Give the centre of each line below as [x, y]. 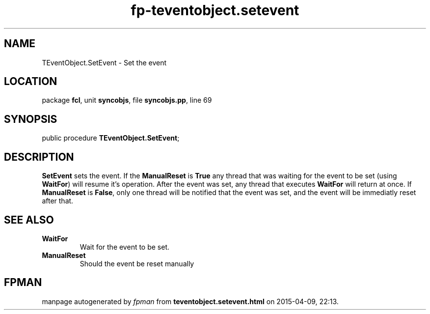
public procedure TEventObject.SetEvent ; [111, 138]
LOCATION [31, 82]
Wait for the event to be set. [125, 247]
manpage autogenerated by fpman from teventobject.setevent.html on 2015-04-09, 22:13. [190, 301]
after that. [58, 201]
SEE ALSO [29, 220]
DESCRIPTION [39, 157]
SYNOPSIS [31, 119]
